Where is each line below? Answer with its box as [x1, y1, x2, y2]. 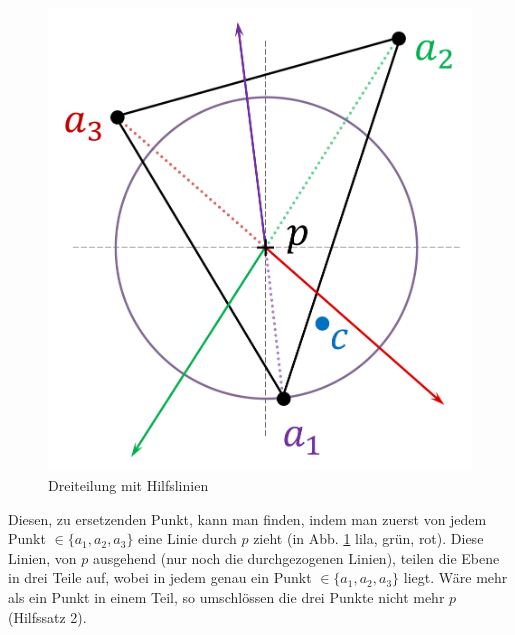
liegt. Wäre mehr [403, 567, 508, 588]
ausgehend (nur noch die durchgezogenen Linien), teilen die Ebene [93, 547, 500, 568]
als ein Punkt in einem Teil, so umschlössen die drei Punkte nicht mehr [8, 586, 445, 607]
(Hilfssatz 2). [8, 606, 87, 627]
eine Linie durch [138, 528, 237, 549]
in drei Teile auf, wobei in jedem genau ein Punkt [8, 567, 312, 588]
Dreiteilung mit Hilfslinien [48, 474, 209, 495]
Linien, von [8, 547, 77, 568]
